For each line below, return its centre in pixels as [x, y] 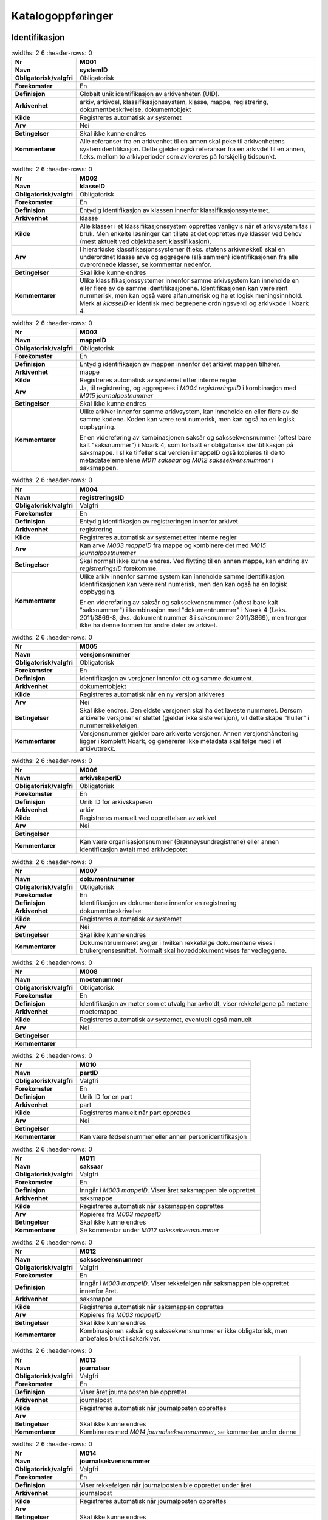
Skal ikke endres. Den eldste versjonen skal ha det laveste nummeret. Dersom [191, 710]
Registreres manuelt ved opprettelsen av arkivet [148, 818]
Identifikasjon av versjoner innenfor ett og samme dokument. [167, 678]
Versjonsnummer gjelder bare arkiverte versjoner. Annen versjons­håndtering [189, 733]
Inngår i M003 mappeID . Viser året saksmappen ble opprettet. [169, 1190]
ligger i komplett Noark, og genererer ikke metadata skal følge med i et [181, 741]
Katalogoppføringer [62, 16]
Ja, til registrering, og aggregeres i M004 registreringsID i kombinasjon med [188, 388]
